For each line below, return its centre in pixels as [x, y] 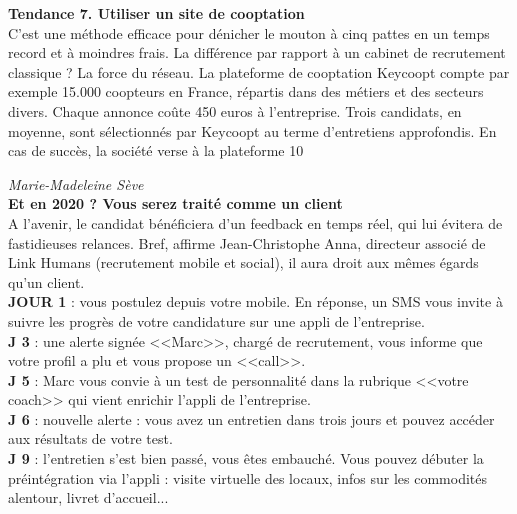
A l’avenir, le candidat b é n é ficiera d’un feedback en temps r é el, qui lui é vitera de [255, 222]
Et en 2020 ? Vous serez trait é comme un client [175, 203]
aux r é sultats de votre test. [90, 438]
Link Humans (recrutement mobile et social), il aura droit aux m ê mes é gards [243, 262]
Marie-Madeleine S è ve [76, 183]
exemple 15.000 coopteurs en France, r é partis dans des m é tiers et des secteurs [246, 91]
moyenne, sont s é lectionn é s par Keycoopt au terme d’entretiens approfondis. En [252, 130]
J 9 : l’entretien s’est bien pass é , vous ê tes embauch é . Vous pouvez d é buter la [246, 458]
